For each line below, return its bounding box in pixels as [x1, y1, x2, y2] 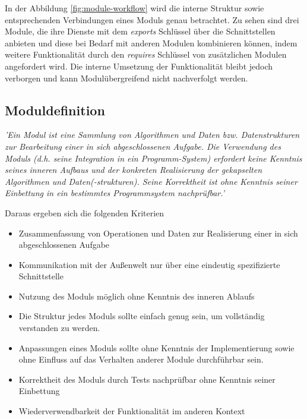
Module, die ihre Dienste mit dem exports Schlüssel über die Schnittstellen [5, 25, 276, 37]
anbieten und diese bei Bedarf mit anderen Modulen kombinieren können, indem [5, 36, 297, 49]
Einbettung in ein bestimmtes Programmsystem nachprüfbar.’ [5, 187, 225, 199]
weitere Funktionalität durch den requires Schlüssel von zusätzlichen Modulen [5, 48, 287, 61]
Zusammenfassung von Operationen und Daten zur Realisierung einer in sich [18, 226, 298, 239]
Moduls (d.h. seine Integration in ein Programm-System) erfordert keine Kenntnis [5, 152, 302, 164]
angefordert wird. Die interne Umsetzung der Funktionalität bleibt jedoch [5, 59, 273, 72]
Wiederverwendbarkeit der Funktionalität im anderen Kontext [18, 405, 245, 417]
